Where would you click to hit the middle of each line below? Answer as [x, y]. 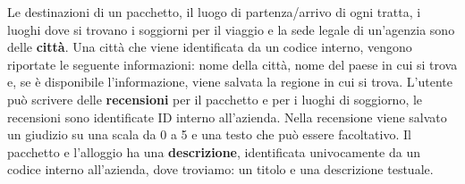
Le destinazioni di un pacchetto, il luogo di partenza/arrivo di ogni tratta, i [214, 12]
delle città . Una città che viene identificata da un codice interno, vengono [210, 47]
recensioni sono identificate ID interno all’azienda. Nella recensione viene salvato [227, 117]
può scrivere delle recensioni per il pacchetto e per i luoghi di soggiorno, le [215, 99]
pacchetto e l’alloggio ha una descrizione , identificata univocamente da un [214, 151]
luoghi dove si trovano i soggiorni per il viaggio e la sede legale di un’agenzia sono [231, 29]
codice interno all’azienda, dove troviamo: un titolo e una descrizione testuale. [220, 169]
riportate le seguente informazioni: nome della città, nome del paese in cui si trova [232, 64]
